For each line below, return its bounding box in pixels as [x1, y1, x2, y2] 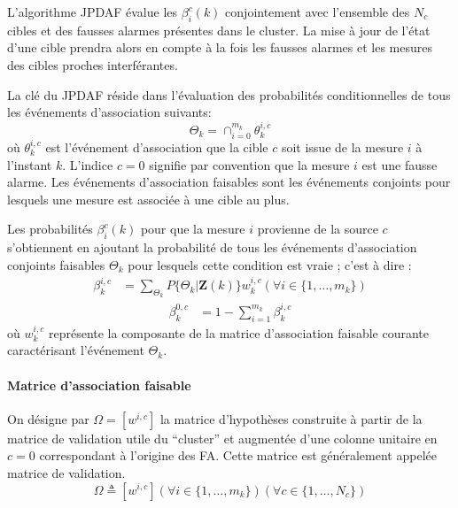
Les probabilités [7, 219, 93, 238]
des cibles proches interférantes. [7, 55, 178, 73]
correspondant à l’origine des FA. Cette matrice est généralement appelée [39, 446, 437, 465]
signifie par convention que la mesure [149, 155, 350, 173]
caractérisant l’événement [7, 341, 144, 359]
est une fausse [361, 155, 438, 173]
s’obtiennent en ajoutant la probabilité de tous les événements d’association [7, 238, 417, 257]
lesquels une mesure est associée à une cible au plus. [7, 189, 290, 208]
